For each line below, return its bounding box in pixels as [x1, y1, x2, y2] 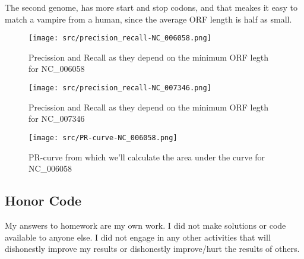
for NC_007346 [28, 112, 85, 125]
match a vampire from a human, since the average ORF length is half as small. [5, 12, 292, 25]
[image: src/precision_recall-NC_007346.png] [28, 84, 211, 93]
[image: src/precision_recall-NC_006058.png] [28, 34, 211, 43]
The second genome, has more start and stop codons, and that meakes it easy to [5, 1, 297, 13]
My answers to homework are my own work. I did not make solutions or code [5, 219, 286, 231]
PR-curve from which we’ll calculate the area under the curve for [28, 150, 265, 163]
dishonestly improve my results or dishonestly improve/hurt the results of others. [5, 242, 300, 255]
